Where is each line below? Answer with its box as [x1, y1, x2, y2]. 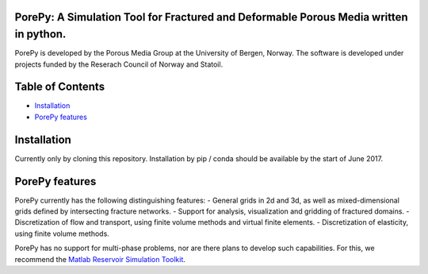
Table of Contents [14, 80, 105, 94]
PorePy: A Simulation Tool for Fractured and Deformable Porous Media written [14, 10, 408, 24]
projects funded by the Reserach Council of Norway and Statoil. [14, 60, 224, 69]
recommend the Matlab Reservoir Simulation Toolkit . [14, 254, 186, 264]
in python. [14, 28, 67, 41]
